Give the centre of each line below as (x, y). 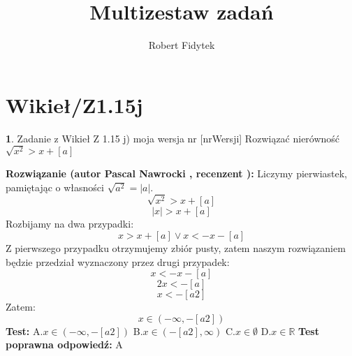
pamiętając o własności (55, 187)
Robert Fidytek (182, 45)
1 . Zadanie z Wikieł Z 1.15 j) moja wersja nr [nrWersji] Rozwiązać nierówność (173, 138)
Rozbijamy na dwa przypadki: (70, 224)
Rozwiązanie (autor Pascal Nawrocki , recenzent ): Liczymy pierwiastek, (176, 173)
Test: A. (24, 331)
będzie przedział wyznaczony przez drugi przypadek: (118, 261)
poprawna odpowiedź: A (64, 344)
